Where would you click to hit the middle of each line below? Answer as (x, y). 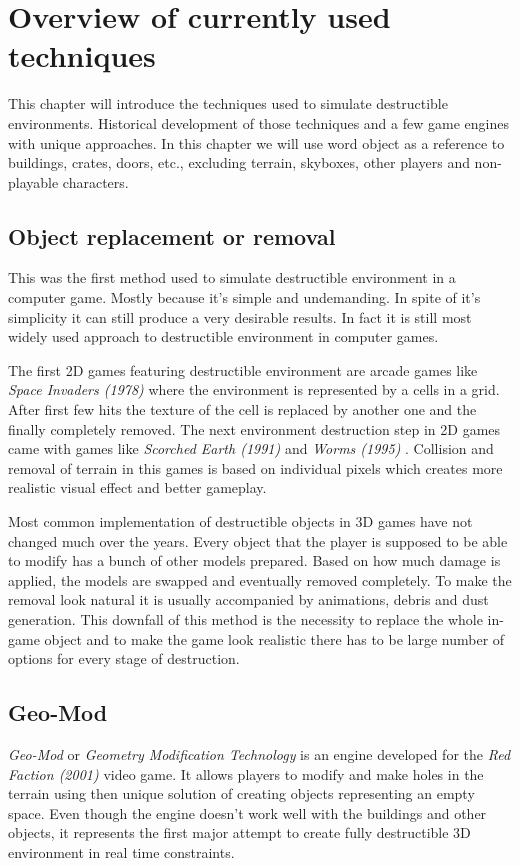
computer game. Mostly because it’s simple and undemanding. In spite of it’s (244, 297)
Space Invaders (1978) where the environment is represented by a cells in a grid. (254, 389)
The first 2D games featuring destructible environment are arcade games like (243, 369)
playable (33, 181)
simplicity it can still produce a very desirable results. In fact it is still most (240, 316)
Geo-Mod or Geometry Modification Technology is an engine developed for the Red (259, 753)
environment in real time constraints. (121, 851)
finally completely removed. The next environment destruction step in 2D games (254, 428)
